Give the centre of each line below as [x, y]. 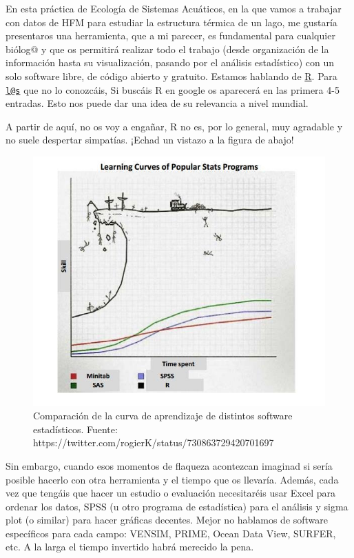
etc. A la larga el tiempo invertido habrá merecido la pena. [130, 547]
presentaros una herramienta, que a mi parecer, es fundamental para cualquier [170, 36]
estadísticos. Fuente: [75, 429]
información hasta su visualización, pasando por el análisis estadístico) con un [170, 62]
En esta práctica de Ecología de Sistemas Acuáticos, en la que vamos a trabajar [174, 8]
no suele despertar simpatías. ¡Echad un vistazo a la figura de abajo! [150, 140]
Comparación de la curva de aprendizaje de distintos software [163, 416]
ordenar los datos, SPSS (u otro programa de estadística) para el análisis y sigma [177, 506]
